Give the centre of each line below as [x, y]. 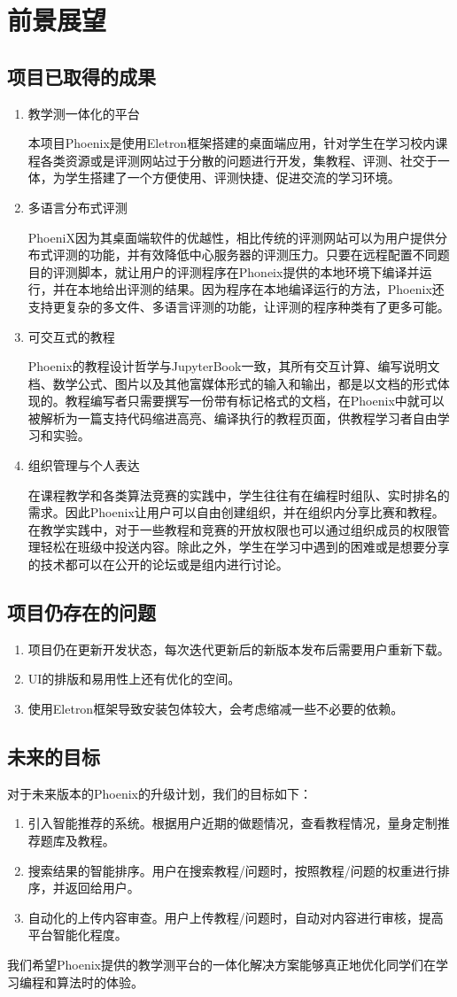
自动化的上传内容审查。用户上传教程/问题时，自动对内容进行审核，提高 [236, 917]
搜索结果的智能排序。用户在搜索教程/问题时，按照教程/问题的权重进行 [232, 870]
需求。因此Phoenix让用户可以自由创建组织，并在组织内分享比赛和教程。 [236, 512]
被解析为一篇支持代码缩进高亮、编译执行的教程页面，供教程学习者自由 [232, 417]
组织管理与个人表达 [84, 465]
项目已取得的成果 [81, 76]
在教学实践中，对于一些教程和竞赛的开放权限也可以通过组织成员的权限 [232, 529]
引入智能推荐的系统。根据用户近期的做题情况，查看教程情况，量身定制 [232, 823]
